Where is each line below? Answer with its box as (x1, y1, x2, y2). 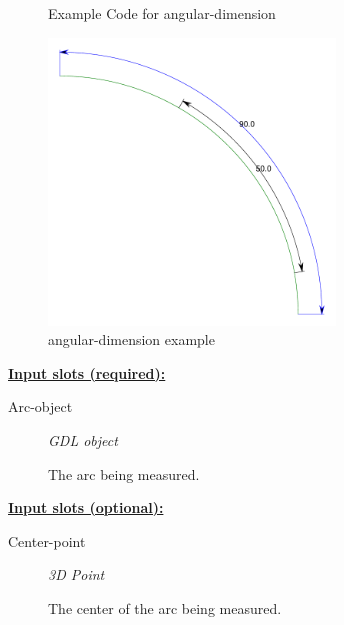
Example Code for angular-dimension (48, 3, 276, 23)
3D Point (48, 564, 105, 585)
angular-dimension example (48, 329, 215, 350)
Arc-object (8, 396, 73, 417)
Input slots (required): (8, 362, 166, 383)
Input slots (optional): (8, 497, 164, 518)
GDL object (48, 429, 118, 450)
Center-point (8, 530, 86, 551)
